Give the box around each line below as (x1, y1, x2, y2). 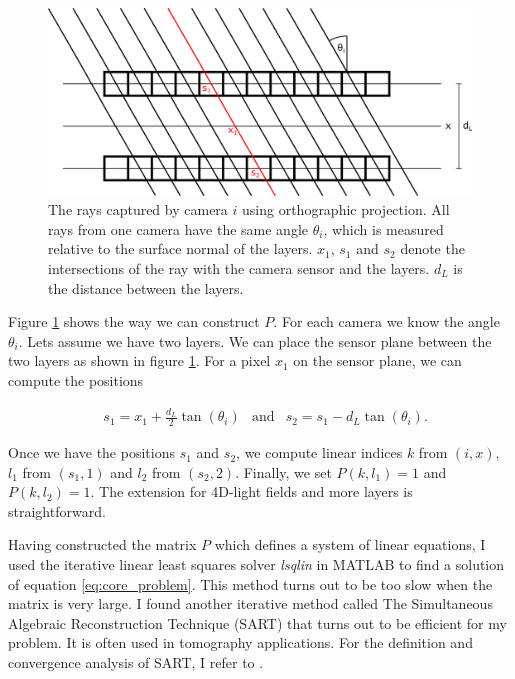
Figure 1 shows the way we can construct (8, 311, 260, 332)
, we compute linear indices (236, 442, 403, 463)
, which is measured (323, 218, 444, 239)
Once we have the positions (8, 442, 175, 463)
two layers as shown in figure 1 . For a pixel (8, 350, 271, 371)
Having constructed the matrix (8, 534, 197, 555)
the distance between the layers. (48, 277, 244, 298)
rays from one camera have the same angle (48, 218, 308, 239)
